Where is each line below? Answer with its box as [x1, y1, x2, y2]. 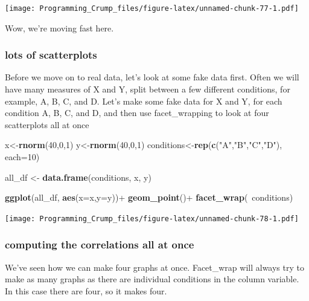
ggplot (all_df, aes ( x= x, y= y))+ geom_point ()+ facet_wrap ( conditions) [5, 191, 293, 204]
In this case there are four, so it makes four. [5, 284, 167, 297]
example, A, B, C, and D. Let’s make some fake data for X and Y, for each [5, 94, 282, 107]
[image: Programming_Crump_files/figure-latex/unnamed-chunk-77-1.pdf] [5, 4, 299, 13]
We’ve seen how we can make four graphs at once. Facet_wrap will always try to [5, 261, 304, 273]
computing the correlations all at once [5, 237, 194, 252]
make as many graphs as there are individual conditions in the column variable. [5, 273, 299, 285]
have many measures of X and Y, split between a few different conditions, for [5, 83, 290, 95]
